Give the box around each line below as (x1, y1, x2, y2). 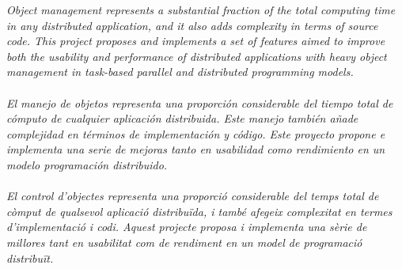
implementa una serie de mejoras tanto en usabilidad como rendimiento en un (6, 141, 385, 157)
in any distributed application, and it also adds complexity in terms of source (6, 17, 378, 33)
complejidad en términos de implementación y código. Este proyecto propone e (6, 125, 385, 142)
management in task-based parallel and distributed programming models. (6, 63, 354, 80)
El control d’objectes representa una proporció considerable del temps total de (6, 188, 379, 204)
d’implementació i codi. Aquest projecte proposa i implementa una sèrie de (6, 218, 367, 235)
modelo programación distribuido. (6, 156, 168, 172)
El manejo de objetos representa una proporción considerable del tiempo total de (6, 94, 393, 111)
